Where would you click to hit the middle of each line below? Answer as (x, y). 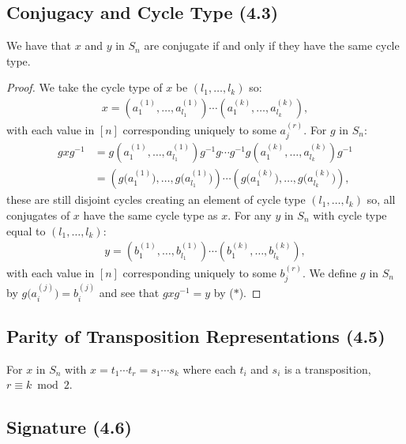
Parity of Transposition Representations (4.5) (196, 335)
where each (209, 369)
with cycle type (350, 214)
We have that (39, 45)
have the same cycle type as (150, 214)
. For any (250, 214)
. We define (329, 272)
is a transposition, (327, 369)
